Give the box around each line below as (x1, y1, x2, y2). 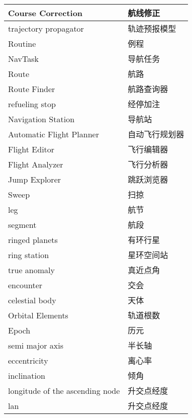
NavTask (8, 52, 39, 64)
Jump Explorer (8, 173, 61, 185)
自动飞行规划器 (128, 128, 184, 140)
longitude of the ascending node (8, 384, 120, 396)
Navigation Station (8, 113, 75, 125)
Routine (8, 37, 36, 49)
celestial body (8, 294, 56, 306)
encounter (8, 279, 43, 291)
